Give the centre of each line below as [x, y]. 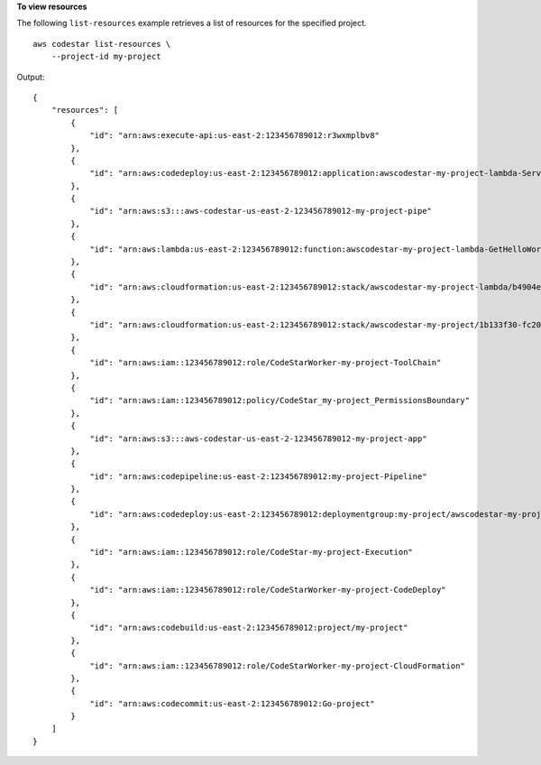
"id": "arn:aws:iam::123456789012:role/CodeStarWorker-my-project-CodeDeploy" [268, 590]
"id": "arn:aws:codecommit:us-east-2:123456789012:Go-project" [232, 703]
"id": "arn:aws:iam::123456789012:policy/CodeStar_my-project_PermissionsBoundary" [280, 401]
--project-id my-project [106, 57]
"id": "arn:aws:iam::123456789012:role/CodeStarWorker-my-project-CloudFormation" [278, 666]
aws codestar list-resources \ [102, 44]
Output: [31, 77]
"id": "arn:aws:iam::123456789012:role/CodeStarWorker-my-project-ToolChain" [266, 363]
